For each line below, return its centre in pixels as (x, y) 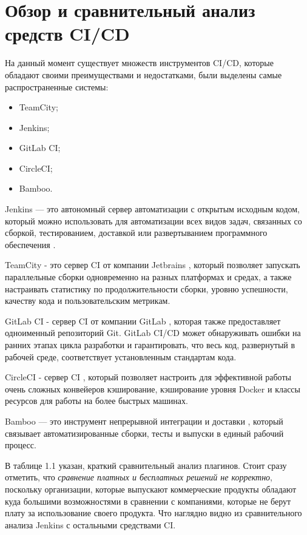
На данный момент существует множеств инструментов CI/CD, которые (139, 63)
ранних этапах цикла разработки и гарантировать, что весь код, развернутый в (150, 345)
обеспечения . (30, 244)
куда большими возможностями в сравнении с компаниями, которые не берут (148, 501)
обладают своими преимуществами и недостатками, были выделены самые (143, 74)
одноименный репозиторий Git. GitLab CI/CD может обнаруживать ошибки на (153, 333)
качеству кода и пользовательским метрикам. (88, 301)
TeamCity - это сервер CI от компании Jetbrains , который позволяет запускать (153, 265)
